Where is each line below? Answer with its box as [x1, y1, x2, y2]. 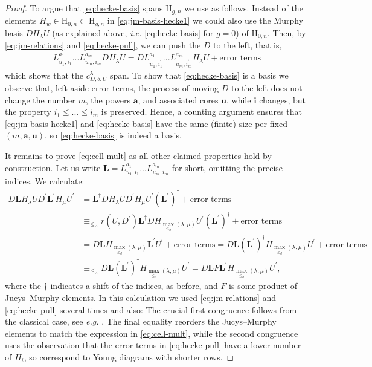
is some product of [229, 279, 298, 292]
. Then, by [267, 26, 306, 39]
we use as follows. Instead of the [184, 2, 303, 14]
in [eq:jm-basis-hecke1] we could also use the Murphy [107, 14, 304, 27]
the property [5, 105, 51, 118]
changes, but [259, 93, 306, 106]
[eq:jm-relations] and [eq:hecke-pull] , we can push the [5, 39, 201, 51]
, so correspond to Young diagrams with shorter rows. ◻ [24, 350, 234, 363]
